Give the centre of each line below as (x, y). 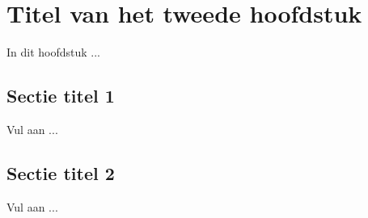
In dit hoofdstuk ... (54, 52)
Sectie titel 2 (61, 172)
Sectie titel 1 (61, 96)
